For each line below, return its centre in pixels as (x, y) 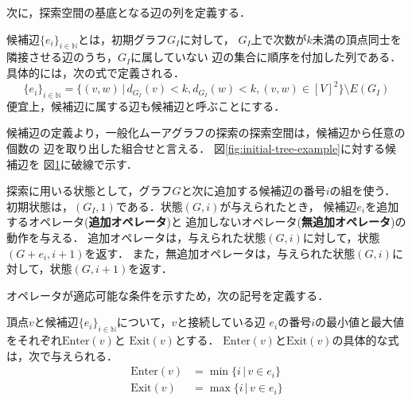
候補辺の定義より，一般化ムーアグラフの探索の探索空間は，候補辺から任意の (206, 132)
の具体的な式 (365, 340)
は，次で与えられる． (62, 355)
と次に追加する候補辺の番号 (253, 191)
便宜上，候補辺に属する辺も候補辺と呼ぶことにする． (146, 105)
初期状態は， (40, 206)
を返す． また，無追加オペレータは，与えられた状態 (220, 253)
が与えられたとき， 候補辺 (288, 206)
